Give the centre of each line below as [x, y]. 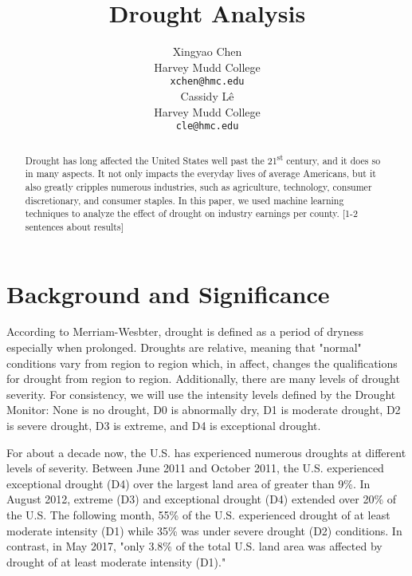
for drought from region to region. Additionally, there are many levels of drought [203, 379]
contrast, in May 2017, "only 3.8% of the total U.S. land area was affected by [194, 546]
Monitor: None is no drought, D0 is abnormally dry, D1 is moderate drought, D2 [204, 410]
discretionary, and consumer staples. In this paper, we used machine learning [184, 200]
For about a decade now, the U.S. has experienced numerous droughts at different [206, 452]
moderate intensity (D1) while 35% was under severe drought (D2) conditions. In [204, 530]
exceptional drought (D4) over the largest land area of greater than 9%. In [188, 483]
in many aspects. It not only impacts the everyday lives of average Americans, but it [200, 174]
